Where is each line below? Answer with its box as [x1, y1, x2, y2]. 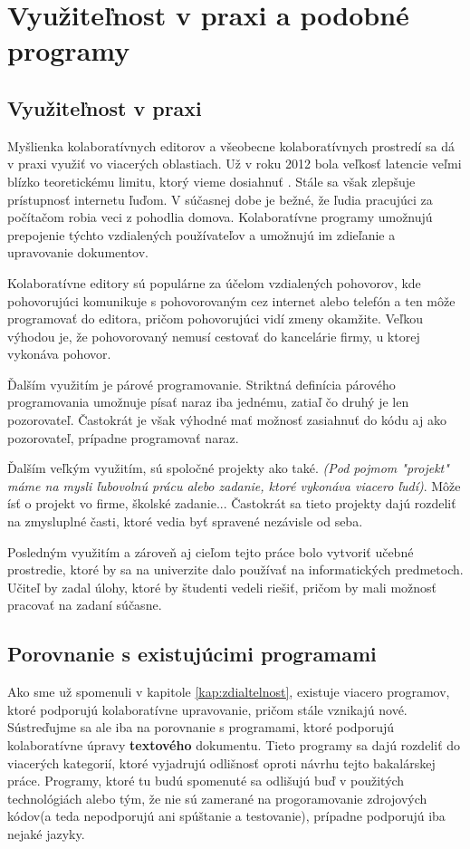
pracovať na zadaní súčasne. [7, 595, 162, 614]
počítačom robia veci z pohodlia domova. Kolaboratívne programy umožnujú [7, 207, 433, 227]
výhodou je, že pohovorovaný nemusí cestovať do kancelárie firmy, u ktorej [7, 326, 420, 345]
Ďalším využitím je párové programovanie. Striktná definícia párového [7, 374, 396, 393]
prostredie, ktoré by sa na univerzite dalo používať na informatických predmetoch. [7, 560, 464, 579]
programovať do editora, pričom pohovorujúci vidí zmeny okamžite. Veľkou [7, 309, 424, 328]
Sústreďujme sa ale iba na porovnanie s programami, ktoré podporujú [7, 718, 395, 737]
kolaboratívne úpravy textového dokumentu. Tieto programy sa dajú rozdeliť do [7, 736, 461, 754]
